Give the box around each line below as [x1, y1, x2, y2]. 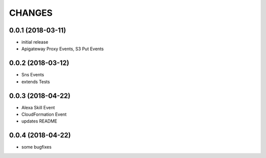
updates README [21, 118, 58, 124]
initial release [21, 39, 49, 45]
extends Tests [21, 79, 50, 85]
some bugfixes [21, 144, 52, 150]
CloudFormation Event [21, 111, 67, 118]
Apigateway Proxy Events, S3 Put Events [21, 46, 104, 52]
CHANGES [9, 7, 53, 18]
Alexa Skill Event [21, 104, 55, 110]
